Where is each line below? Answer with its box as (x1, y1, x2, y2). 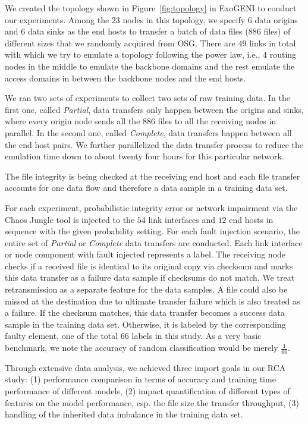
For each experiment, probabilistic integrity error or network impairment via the (5, 201, 298, 213)
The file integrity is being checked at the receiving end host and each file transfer (5, 169, 300, 182)
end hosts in (229, 213, 274, 225)
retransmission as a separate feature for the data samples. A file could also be (5, 283, 288, 296)
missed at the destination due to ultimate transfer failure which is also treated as (5, 294, 300, 307)
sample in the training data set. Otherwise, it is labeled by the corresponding (5, 318, 286, 330)
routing (269, 48, 297, 61)
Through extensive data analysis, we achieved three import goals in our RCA (5, 361, 286, 373)
